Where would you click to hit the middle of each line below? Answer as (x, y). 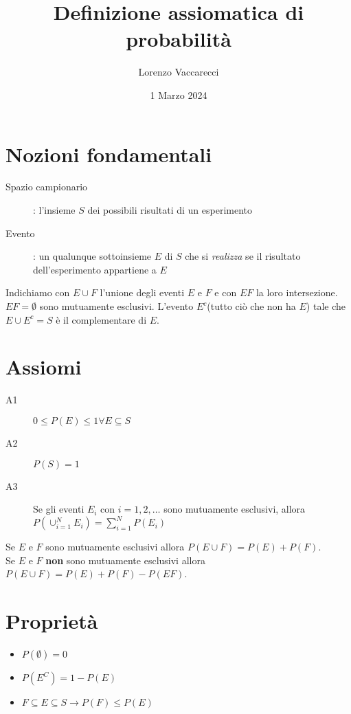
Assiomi (44, 367)
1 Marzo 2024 (179, 94)
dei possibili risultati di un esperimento (170, 210)
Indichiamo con (38, 292)
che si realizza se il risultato (243, 256)
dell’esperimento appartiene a (95, 269)
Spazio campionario (47, 187)
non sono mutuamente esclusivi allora (125, 560)
